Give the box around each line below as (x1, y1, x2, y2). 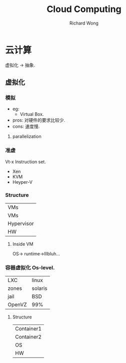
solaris (31, 285, 47, 292)
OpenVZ (7, 301, 27, 308)
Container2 (14, 333, 41, 340)
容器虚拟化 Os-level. (5, 264, 55, 271)
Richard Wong (69, 20, 99, 26)
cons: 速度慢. (12, 124, 40, 130)
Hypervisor (7, 220, 34, 227)
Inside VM (12, 241, 33, 247)
